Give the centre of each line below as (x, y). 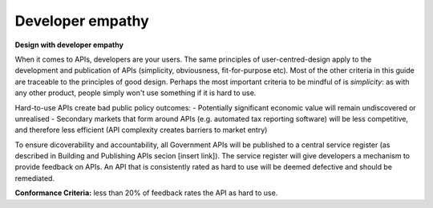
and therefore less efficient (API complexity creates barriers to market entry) (141, 130)
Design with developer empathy (69, 45)
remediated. (35, 178)
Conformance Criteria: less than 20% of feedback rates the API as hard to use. (146, 193)
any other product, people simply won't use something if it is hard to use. (136, 93)
